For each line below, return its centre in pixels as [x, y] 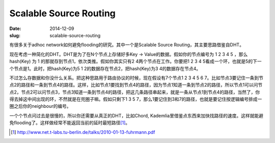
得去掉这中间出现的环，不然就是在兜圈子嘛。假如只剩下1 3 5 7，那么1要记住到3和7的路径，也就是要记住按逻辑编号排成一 [136, 99]
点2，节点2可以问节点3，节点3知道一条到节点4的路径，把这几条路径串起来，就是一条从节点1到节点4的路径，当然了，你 [135, 92]
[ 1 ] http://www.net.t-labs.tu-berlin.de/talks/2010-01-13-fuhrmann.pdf [83, 132]
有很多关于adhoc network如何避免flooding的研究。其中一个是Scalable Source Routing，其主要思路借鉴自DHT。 [127, 45]
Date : [15, 28]
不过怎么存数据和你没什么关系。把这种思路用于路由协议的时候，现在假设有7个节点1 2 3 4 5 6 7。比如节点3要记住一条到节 [136, 78]
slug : [15, 35]
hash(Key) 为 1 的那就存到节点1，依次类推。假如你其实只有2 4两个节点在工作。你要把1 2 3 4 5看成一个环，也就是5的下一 [135, 62]
